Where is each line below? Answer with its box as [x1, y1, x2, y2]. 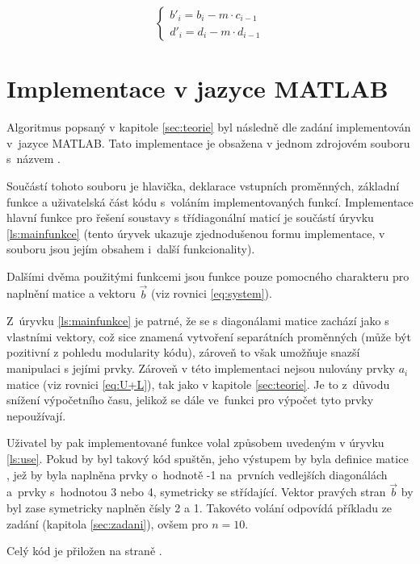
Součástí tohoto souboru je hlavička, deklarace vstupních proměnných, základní [6, 177, 400, 194]
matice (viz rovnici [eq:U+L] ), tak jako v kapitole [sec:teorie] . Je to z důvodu [6, 375, 390, 392]
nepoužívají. [6, 407, 66, 424]
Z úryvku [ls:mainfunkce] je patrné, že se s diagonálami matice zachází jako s [6, 312, 389, 329]
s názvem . [6, 150, 61, 167]
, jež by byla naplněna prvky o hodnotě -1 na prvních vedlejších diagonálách [6, 466, 388, 483]
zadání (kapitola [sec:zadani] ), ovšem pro [6, 515, 208, 532]
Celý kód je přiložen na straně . [6, 542, 162, 559]
